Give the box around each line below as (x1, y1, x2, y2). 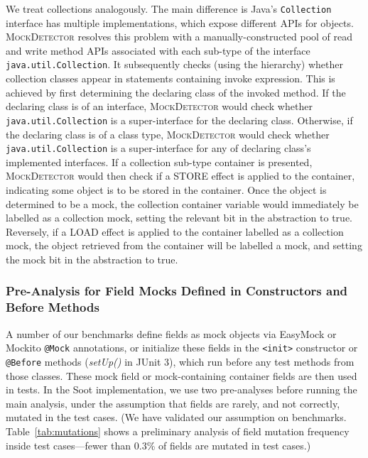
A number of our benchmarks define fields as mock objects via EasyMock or (6, 326, 337, 341)
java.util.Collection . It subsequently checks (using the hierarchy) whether (6, 57, 343, 72)
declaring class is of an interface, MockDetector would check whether (6, 99, 313, 114)
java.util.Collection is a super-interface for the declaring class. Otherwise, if (6, 112, 353, 127)
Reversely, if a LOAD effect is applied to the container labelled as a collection (6, 224, 344, 239)
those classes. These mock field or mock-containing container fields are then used (6, 368, 357, 383)
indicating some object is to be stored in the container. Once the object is (6, 182, 327, 197)
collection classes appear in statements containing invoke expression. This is (6, 71, 335, 86)
